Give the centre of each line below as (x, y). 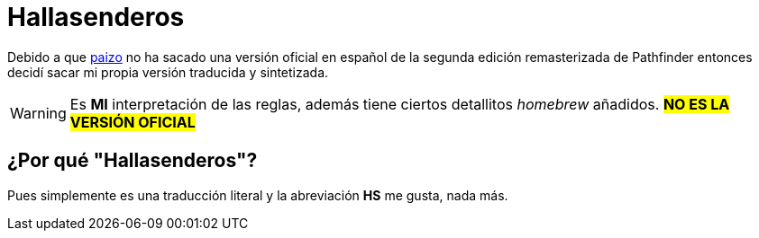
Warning (38, 113)
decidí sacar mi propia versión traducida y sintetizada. (168, 72)
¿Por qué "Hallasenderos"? (133, 161)
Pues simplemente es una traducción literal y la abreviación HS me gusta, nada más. (258, 195)
